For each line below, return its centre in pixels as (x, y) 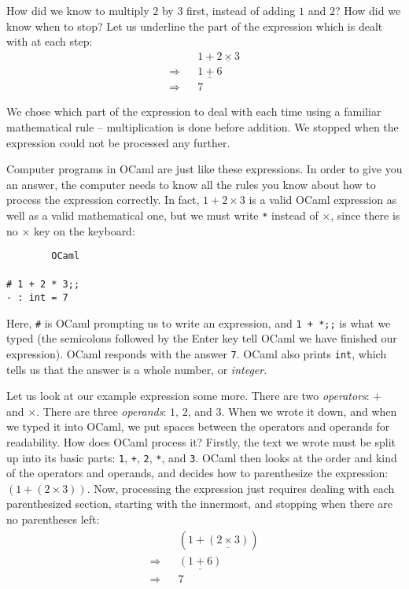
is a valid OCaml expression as (323, 200)
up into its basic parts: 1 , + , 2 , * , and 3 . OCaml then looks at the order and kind (202, 457)
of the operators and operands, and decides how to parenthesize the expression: (197, 473)
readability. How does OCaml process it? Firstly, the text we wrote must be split (201, 441)
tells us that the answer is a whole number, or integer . (137, 369)
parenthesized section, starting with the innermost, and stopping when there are (199, 504)
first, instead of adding (241, 10)
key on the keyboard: (85, 230)
